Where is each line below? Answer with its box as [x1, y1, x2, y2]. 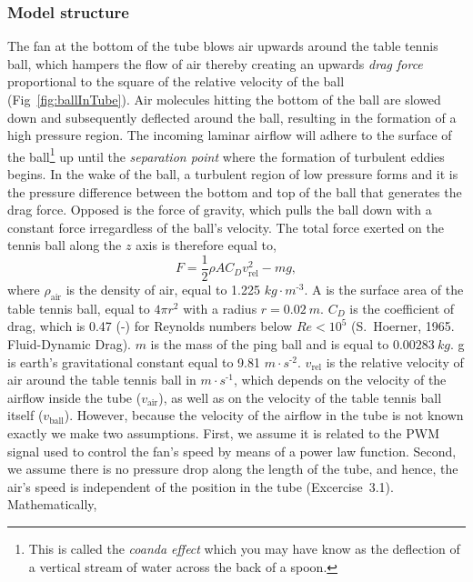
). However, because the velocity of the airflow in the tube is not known [64, 406, 464, 425]
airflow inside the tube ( [7, 387, 142, 406]
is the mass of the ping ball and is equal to [150, 335, 389, 354]
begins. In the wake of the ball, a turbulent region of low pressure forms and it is [7, 165, 458, 184]
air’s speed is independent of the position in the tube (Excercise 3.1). [7, 477, 394, 496]
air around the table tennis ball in [7, 370, 196, 389]
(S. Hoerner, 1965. [351, 316, 455, 336]
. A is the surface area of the [304, 280, 464, 299]
